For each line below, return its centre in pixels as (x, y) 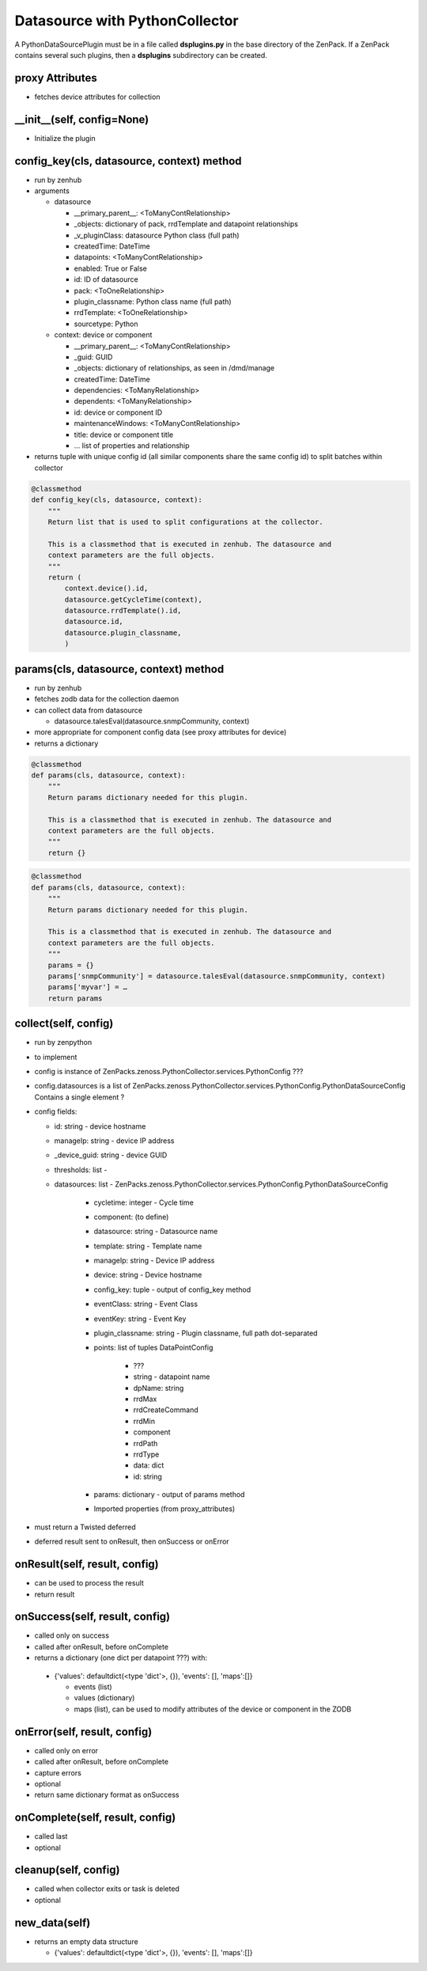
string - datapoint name (172, 1377)
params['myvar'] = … (88, 987)
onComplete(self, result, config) (95, 1818)
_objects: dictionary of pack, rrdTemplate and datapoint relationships (186, 224)
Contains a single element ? (79, 1097)
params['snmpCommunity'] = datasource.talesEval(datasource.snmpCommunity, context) (217, 976)
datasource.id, (94, 622)
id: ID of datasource (106, 279)
